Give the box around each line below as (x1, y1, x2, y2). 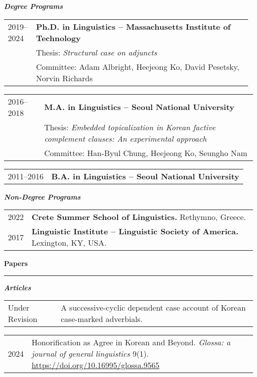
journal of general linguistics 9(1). (32, 348, 149, 360)
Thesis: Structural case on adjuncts (36, 46, 157, 58)
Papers (4, 258, 28, 269)
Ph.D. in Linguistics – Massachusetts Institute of (36, 20, 231, 32)
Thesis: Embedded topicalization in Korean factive (44, 121, 215, 133)
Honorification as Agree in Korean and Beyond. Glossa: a (32, 336, 231, 348)
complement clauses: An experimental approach (44, 132, 207, 144)
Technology (36, 32, 81, 44)
